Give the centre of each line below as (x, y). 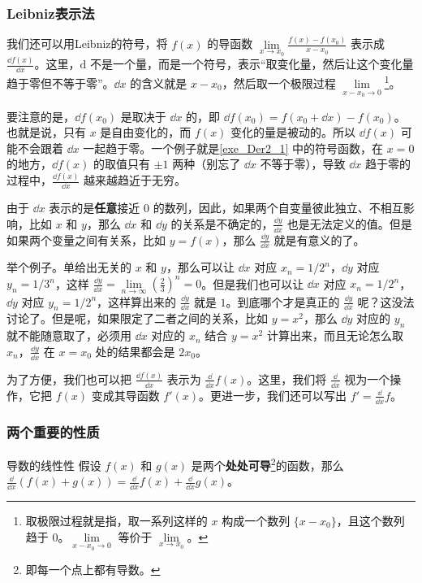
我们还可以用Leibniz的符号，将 (87, 44)
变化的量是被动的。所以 (293, 132)
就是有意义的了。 (319, 239)
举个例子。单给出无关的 (69, 267)
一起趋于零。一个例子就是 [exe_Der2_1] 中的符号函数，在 (233, 148)
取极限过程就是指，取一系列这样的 (116, 520)
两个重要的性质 (53, 431)
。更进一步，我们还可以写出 (273, 395)
